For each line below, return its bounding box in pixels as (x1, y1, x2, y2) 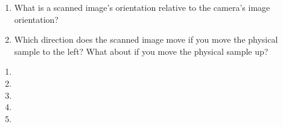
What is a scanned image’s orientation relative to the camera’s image (14, 1, 270, 13)
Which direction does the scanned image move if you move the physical (14, 33, 278, 46)
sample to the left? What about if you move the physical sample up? (14, 45, 269, 57)
